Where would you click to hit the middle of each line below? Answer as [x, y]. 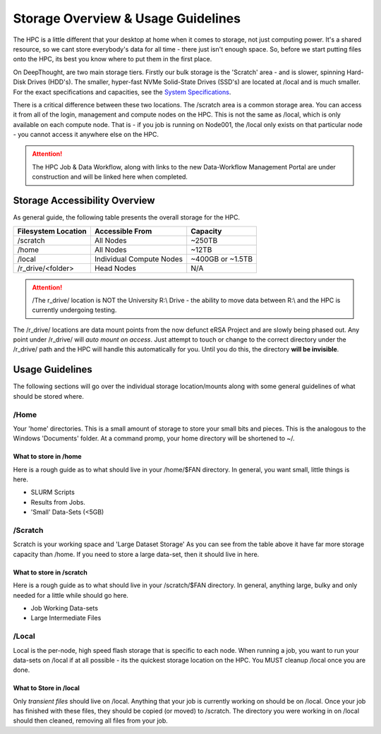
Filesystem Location [52, 231]
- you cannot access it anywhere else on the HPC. [86, 135]
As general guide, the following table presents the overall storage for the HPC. [126, 217]
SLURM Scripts [53, 492]
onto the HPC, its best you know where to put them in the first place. [113, 59]
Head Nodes [115, 268]
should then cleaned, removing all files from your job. [91, 721]
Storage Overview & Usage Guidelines [127, 18]
